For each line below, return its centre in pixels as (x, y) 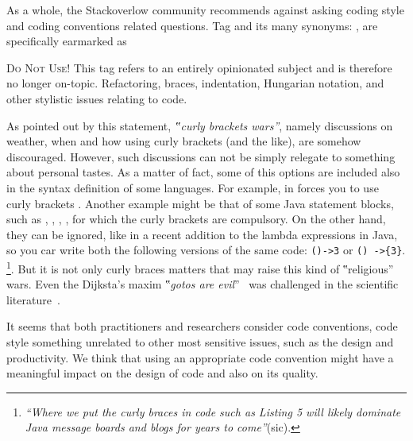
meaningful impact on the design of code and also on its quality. (162, 373)
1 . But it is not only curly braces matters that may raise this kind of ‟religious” (200, 267)
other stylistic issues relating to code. (97, 98)
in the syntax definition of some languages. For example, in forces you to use (193, 187)
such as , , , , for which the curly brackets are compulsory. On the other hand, (196, 219)
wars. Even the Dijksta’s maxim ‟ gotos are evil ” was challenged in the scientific (203, 284)
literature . (33, 299)
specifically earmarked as (67, 41)
